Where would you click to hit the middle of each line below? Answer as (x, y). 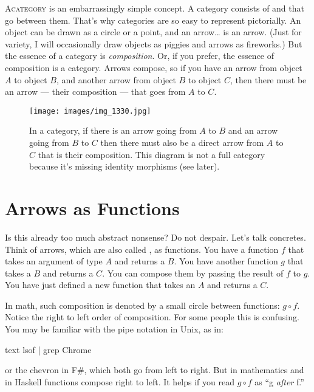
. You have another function (226, 261)
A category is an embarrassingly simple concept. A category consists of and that (155, 8)
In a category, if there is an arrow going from (113, 130)
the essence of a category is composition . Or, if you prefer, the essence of (140, 56)
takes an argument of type (54, 261)
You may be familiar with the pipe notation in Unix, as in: (114, 329)
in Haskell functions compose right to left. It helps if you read (120, 381)
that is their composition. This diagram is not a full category (152, 154)
